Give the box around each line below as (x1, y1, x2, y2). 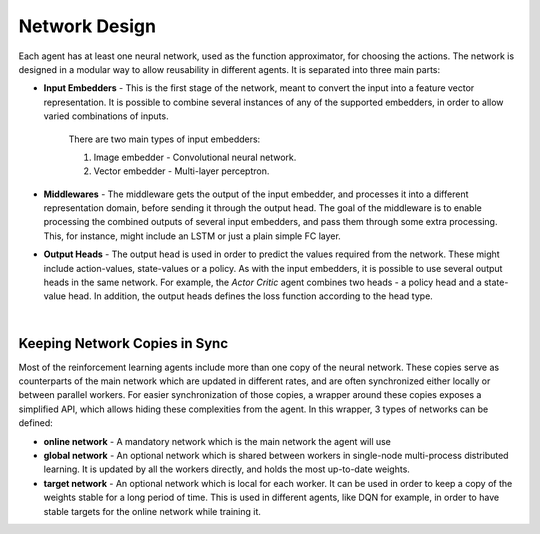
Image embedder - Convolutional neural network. (93, 151, 297, 163)
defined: (18, 417, 54, 429)
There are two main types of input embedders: (68, 133, 261, 145)
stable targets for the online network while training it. (43, 505, 262, 517)
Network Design (18, 15, 157, 37)
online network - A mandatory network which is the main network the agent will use (43, 435, 392, 447)
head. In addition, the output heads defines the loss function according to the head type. (68, 290, 434, 302)
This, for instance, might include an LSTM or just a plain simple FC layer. (43, 230, 342, 242)
